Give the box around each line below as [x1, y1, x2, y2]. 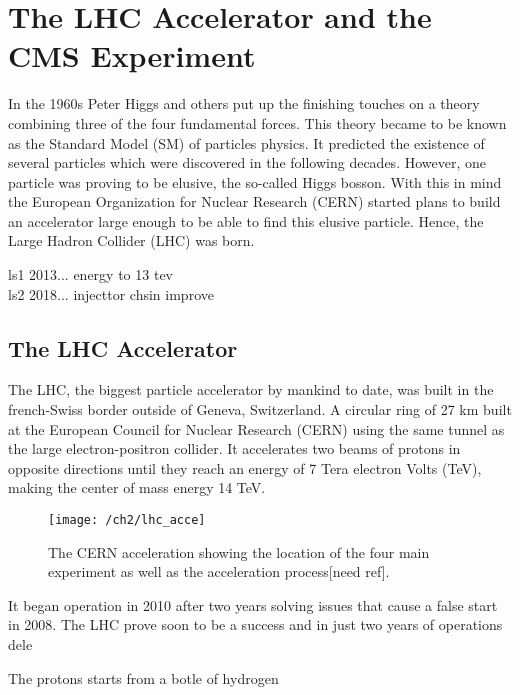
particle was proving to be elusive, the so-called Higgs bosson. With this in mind [8, 171, 502, 192]
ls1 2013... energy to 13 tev [8, 264, 173, 285]
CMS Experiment [8, 35, 256, 76]
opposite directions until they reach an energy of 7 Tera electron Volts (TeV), [8, 457, 482, 478]
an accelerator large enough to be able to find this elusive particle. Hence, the [8, 210, 484, 231]
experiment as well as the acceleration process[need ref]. [48, 561, 390, 582]
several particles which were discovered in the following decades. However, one [8, 152, 486, 173]
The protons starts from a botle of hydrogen [8, 667, 279, 688]
